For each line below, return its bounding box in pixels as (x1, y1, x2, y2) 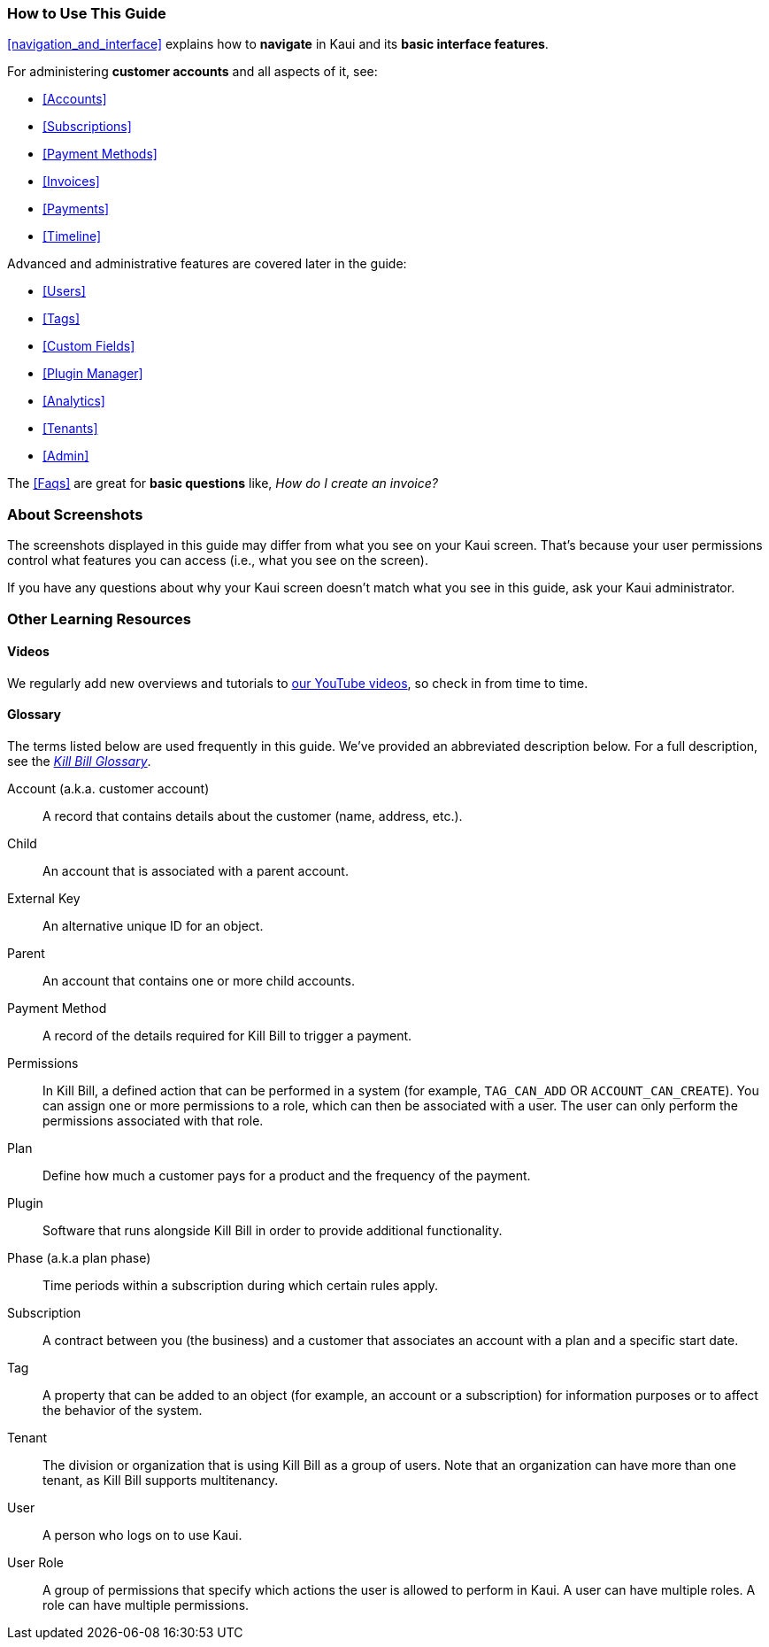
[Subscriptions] (42, 119, 132, 135)
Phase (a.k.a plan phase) (7, 1249, 151, 1265)
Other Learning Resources (7, 609, 192, 628)
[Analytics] (42, 393, 105, 409)
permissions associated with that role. (42, 1112, 264, 1128)
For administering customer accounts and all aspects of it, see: (7, 64, 378, 80)
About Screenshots (7, 505, 143, 523)
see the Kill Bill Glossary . (7, 753, 151, 769)
